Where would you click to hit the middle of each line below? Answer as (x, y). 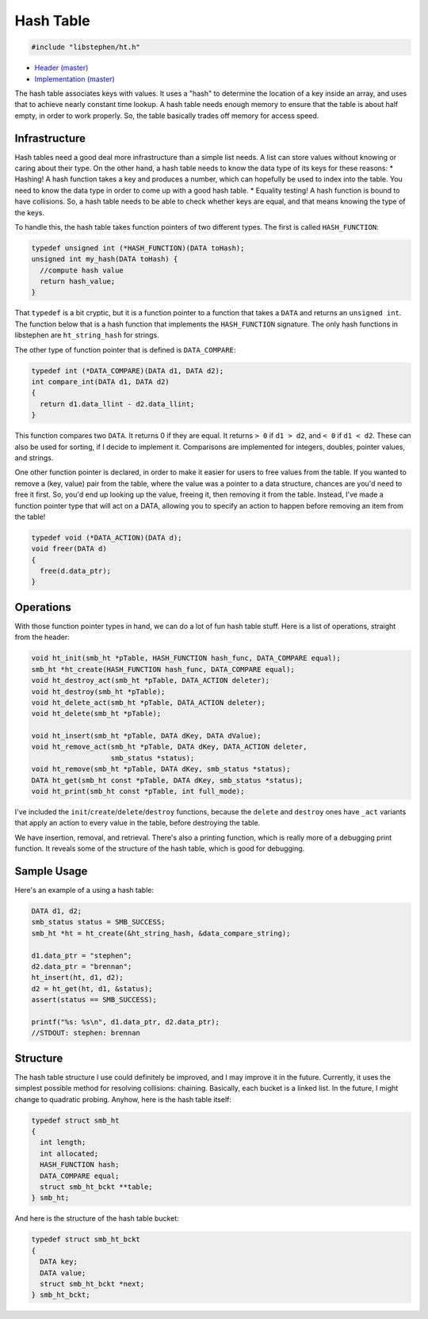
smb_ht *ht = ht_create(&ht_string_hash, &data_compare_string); (161, 933)
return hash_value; (78, 282)
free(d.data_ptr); (75, 571)
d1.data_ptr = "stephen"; (82, 955)
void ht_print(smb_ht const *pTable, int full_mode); (138, 791)
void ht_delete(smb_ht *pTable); (96, 714)
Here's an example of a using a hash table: (84, 890)
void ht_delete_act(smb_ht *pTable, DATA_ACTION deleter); (148, 702)
